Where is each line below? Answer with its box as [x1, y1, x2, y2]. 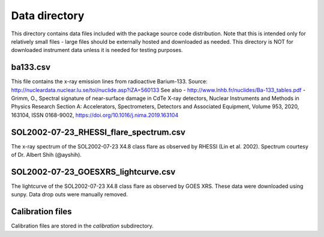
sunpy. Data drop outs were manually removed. [11, 191, 128, 198]
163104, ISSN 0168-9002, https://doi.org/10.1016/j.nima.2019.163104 [11, 111, 179, 118]
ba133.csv [11, 62, 51, 72]
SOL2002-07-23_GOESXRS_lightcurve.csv [11, 166, 176, 177]
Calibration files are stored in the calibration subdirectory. [11, 222, 154, 230]
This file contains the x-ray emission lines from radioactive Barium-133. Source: [11, 78, 208, 85]
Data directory [11, 9, 85, 22]
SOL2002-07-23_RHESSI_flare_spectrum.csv [11, 127, 186, 137]
